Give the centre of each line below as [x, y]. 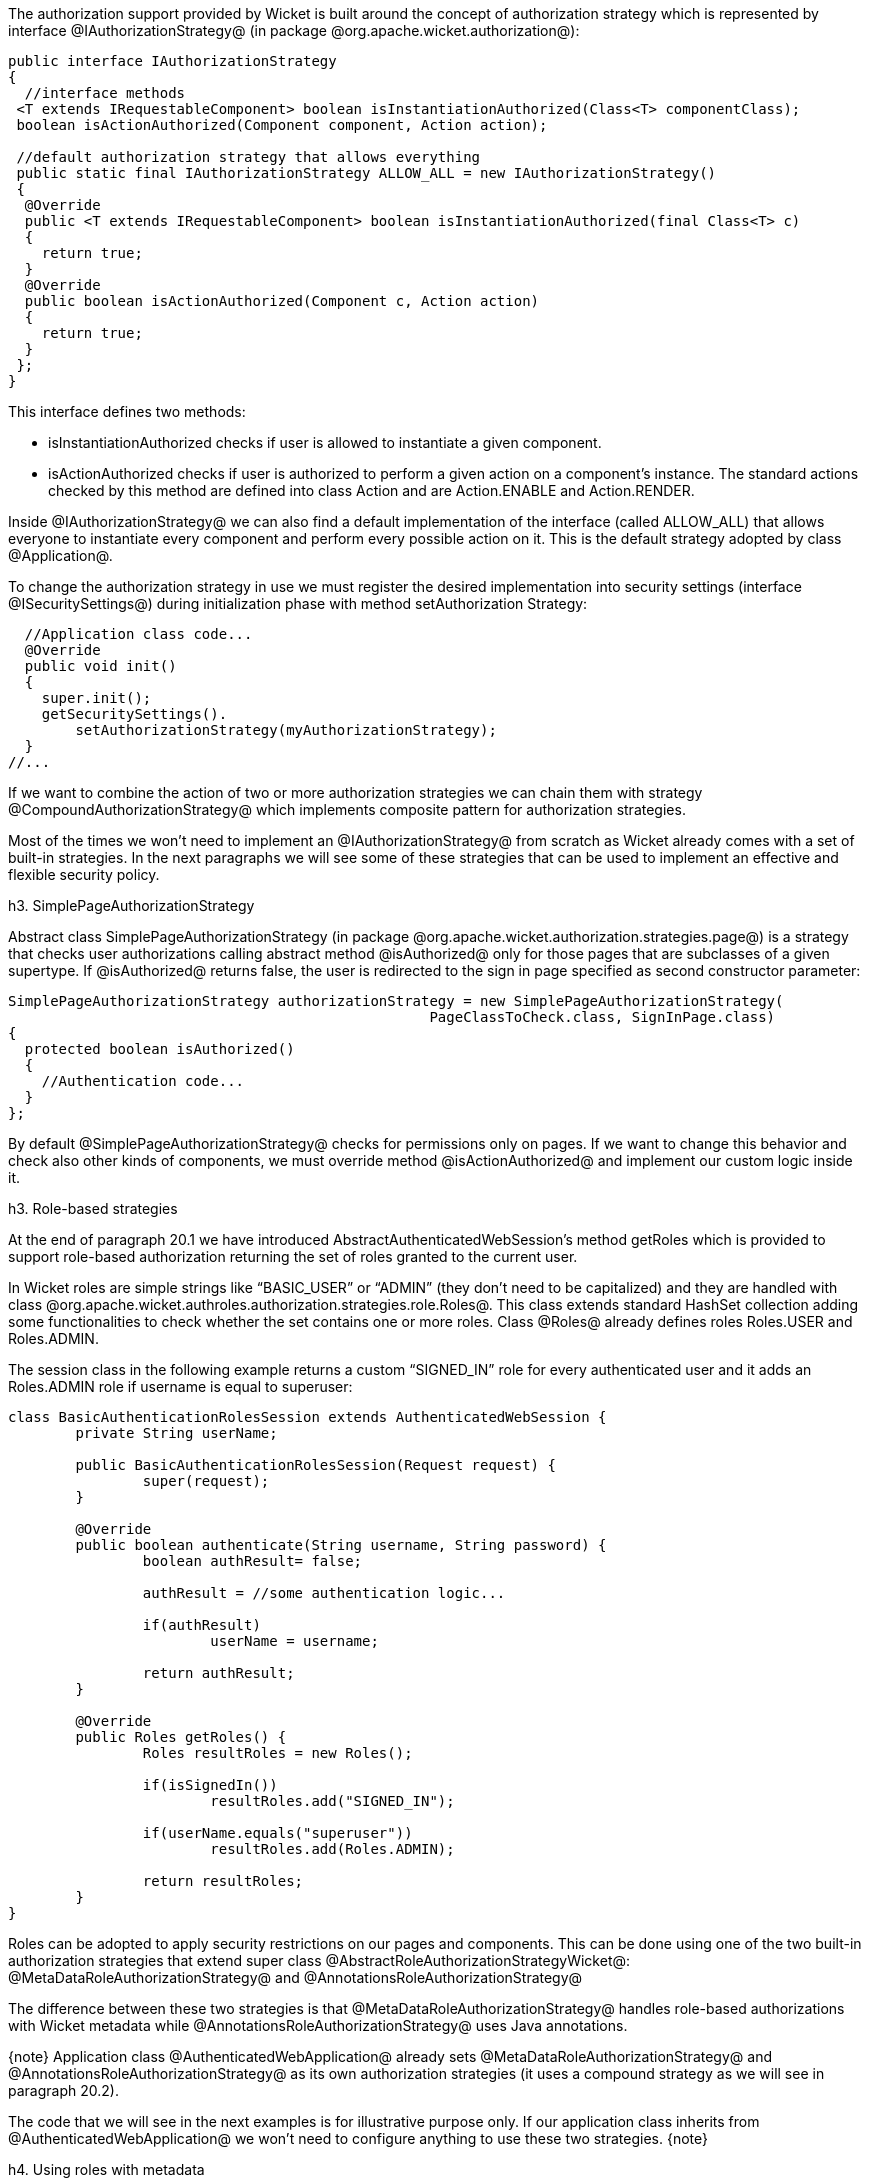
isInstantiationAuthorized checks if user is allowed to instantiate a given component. [325, 442]
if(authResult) [201, 1625]
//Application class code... [138, 634]
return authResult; [218, 1673]
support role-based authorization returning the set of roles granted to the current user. [293, 1256]
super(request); [206, 1481]
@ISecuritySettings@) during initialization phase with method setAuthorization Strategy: [298, 603]
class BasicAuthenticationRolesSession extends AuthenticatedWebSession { [307, 1417]
